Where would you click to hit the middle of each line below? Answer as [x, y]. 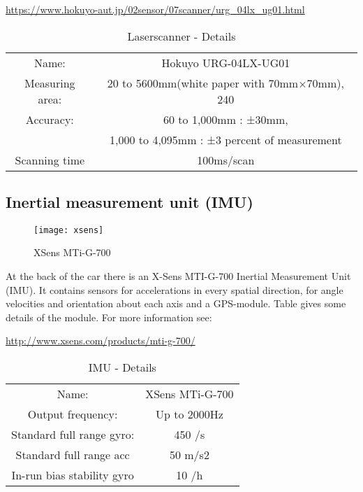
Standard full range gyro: [73, 435]
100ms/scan [226, 160]
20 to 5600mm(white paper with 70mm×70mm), [225, 83]
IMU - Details [122, 367]
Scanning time [50, 160]
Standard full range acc [73, 455]
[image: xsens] [69, 230]
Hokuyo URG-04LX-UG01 [226, 62]
